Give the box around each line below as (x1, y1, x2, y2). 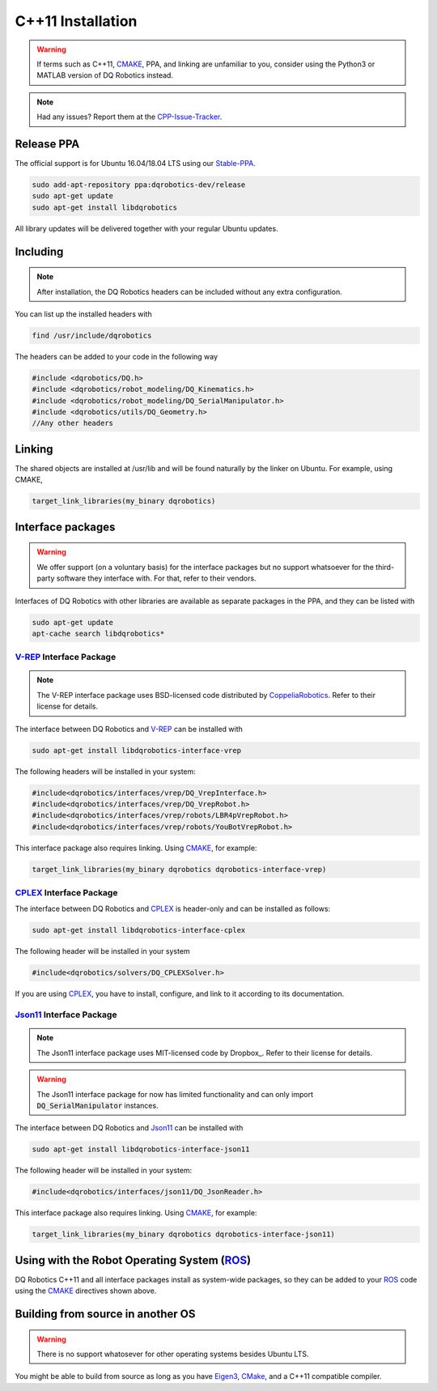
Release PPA (15, 137, 80, 151)
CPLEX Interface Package (15, 887, 118, 899)
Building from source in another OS (15, 1307, 196, 1321)
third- (375, 562, 395, 572)
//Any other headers (32, 419, 113, 428)
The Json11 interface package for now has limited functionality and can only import (36, 1089, 314, 1099)
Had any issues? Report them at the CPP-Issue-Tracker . (36, 112, 223, 121)
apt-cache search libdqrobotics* (32, 628, 165, 638)
